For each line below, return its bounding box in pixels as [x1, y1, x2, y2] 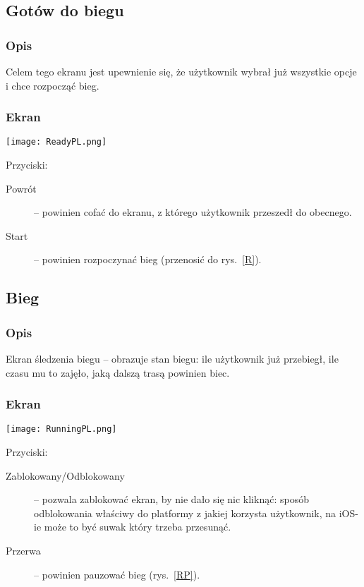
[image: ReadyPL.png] [6, 137, 107, 147]
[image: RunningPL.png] [6, 424, 117, 435]
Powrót [6, 181, 37, 195]
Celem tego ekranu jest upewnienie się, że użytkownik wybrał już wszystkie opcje [6, 64, 357, 78]
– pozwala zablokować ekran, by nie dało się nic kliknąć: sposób [34, 492, 309, 507]
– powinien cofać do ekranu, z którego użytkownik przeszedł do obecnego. [34, 205, 352, 219]
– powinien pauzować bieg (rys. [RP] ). [34, 567, 200, 581]
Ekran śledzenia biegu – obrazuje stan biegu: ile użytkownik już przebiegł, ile [6, 351, 339, 366]
